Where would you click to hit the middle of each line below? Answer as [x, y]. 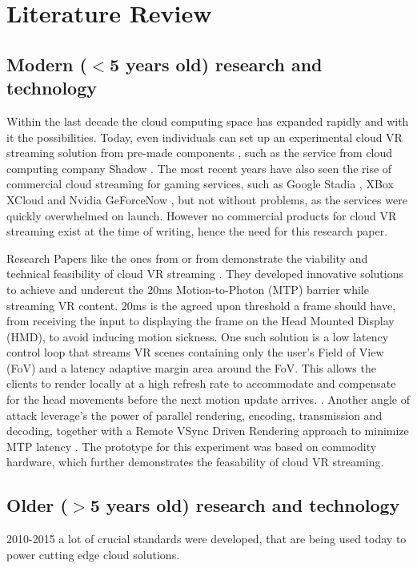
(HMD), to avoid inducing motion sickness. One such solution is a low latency [198, 336]
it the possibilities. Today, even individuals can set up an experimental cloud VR [204, 137]
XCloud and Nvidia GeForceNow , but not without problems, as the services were [207, 199]
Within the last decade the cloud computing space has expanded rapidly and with [208, 121]
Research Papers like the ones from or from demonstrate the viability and [187, 258]
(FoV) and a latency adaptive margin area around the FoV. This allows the [191, 367]
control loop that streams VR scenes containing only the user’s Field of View [195, 352]
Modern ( [47, 64]
